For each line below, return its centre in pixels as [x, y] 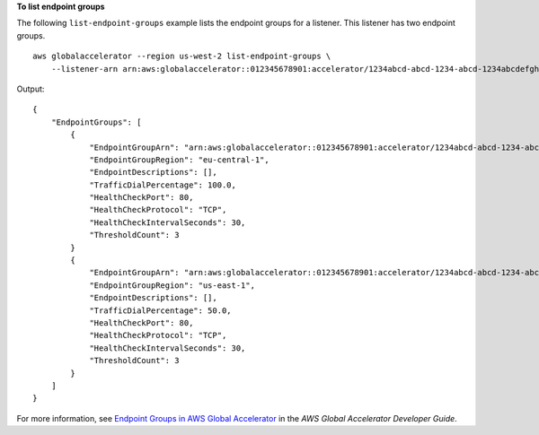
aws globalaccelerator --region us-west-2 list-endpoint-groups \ [182, 57]
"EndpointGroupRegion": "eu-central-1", [179, 160]
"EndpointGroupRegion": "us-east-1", [172, 285]
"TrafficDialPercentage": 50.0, [161, 310]
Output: [31, 89]
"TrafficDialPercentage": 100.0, [163, 185]
